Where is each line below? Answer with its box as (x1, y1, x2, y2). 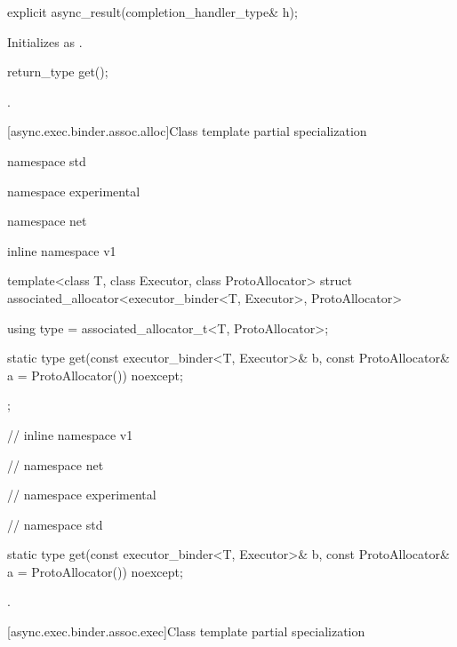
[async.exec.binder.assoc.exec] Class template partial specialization (7, 622, 365, 641)
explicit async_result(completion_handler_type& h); (7, 3, 298, 20)
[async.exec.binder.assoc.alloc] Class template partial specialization (7, 122, 367, 140)
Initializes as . (7, 32, 83, 51)
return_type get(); (7, 62, 108, 81)
